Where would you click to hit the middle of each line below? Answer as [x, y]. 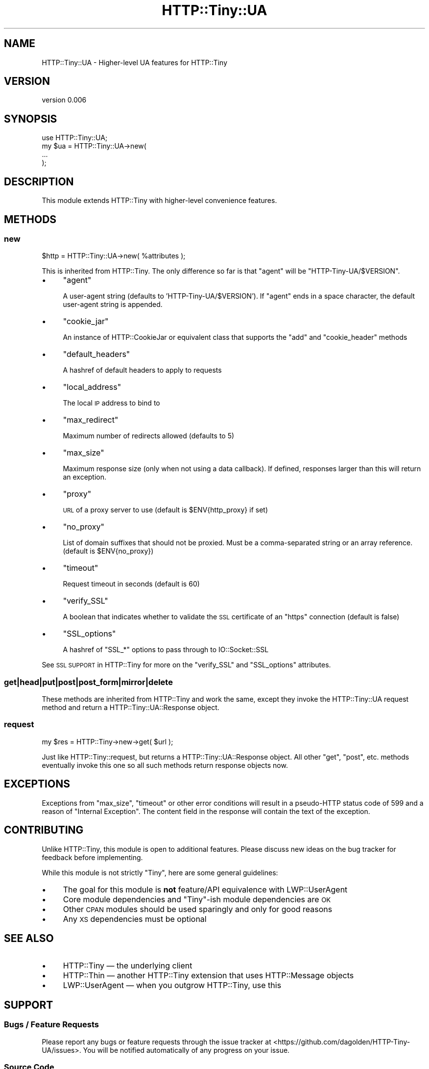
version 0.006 [64, 100]
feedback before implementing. [92, 857]
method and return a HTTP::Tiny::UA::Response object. [131, 708]
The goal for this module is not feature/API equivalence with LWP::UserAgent [205, 889]
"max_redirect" [91, 420]
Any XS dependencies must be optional [135, 919]
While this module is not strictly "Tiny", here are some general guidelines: [160, 872]
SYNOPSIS [31, 119]
